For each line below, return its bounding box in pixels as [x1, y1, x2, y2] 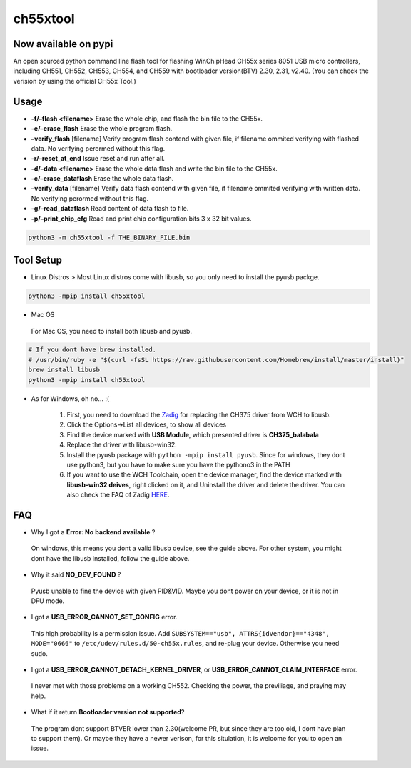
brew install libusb [28, 366, 100, 374]
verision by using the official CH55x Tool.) [13, 76, 137, 85]
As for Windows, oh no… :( [31, 394, 110, 403]
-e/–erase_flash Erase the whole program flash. [31, 124, 173, 133]
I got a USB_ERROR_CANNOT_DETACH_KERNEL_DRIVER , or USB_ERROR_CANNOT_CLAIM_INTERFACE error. [31, 665, 357, 674]
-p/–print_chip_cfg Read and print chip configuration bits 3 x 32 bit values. [31, 214, 252, 223]
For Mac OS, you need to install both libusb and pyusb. [31, 326, 193, 335]
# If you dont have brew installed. [28, 346, 157, 354]
